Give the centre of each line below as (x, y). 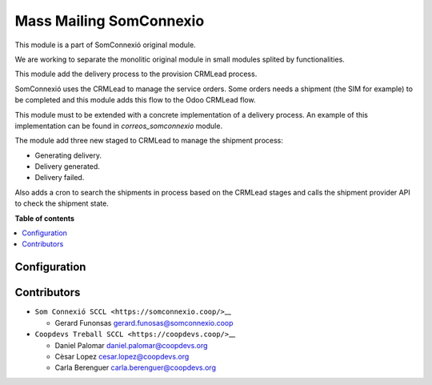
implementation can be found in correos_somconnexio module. (119, 126)
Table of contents (45, 218)
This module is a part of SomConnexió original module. (105, 45)
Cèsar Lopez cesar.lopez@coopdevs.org (122, 356)
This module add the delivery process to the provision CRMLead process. (136, 74)
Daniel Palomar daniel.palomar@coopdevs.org (131, 345)
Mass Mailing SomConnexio (110, 21)
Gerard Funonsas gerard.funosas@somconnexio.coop (144, 323)
